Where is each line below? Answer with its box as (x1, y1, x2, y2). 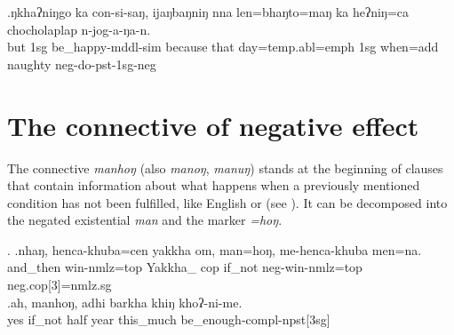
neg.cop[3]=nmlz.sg (7, 275, 112, 294)
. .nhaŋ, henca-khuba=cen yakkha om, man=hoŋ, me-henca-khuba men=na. (7, 240, 422, 259)
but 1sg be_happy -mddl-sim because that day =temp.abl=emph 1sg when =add (7, 37, 439, 56)
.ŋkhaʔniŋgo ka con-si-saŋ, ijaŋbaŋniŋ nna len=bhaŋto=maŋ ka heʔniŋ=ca (7, 3, 410, 20)
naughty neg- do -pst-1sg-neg (7, 54, 156, 73)
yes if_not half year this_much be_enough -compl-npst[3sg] (7, 310, 331, 329)
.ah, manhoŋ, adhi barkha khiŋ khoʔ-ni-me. (7, 292, 243, 311)
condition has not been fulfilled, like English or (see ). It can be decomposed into (7, 193, 448, 211)
